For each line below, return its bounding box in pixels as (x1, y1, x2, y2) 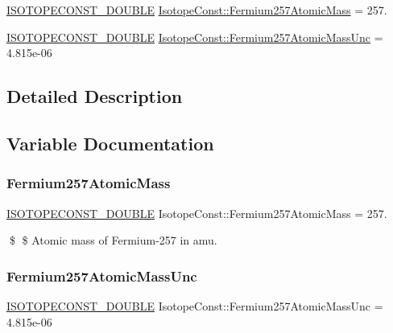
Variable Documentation (6, 130, 214, 155)
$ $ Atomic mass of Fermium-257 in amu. (9, 232, 217, 249)
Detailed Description (6, 84, 183, 109)
